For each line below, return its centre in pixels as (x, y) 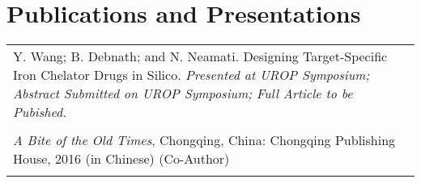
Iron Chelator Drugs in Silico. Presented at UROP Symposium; (191, 75)
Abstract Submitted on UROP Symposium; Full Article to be (183, 94)
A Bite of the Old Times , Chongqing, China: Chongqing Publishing (204, 140)
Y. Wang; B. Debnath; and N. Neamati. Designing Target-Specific (200, 56)
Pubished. (40, 112)
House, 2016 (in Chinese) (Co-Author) (121, 159)
